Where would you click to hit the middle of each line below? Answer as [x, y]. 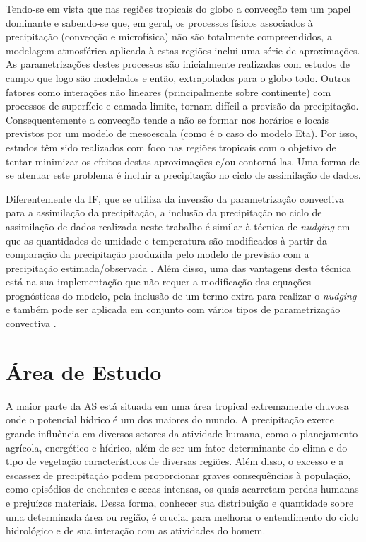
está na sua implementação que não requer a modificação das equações [158, 282]
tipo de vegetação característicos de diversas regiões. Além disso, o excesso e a [175, 461]
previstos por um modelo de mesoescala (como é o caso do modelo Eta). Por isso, [182, 133]
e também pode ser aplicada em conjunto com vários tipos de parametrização [173, 309]
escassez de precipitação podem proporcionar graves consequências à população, [178, 475]
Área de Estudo [84, 371]
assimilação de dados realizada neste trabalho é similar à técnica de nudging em [178, 226]
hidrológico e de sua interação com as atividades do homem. [136, 530]
